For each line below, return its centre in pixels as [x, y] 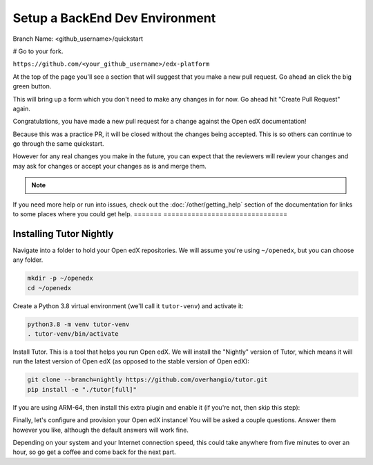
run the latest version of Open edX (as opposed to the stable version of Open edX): [131, 361]
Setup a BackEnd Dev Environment [114, 18]
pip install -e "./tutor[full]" [82, 389]
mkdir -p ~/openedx [60, 278]
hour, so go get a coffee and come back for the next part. [94, 452]
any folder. [28, 260]
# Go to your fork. [38, 51]
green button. [32, 86]
